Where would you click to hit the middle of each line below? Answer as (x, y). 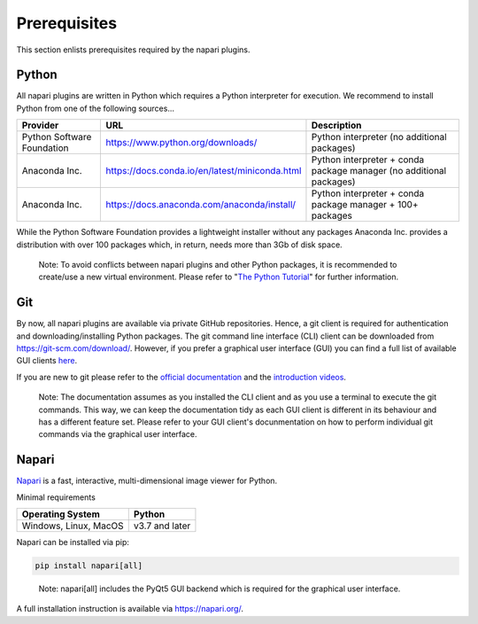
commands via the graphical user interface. (118, 434)
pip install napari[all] (89, 566)
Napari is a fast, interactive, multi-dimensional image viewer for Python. (147, 481)
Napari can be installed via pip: (73, 542)
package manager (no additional (379, 171)
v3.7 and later (162, 526)
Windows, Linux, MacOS (73, 526)
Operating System (61, 514)
